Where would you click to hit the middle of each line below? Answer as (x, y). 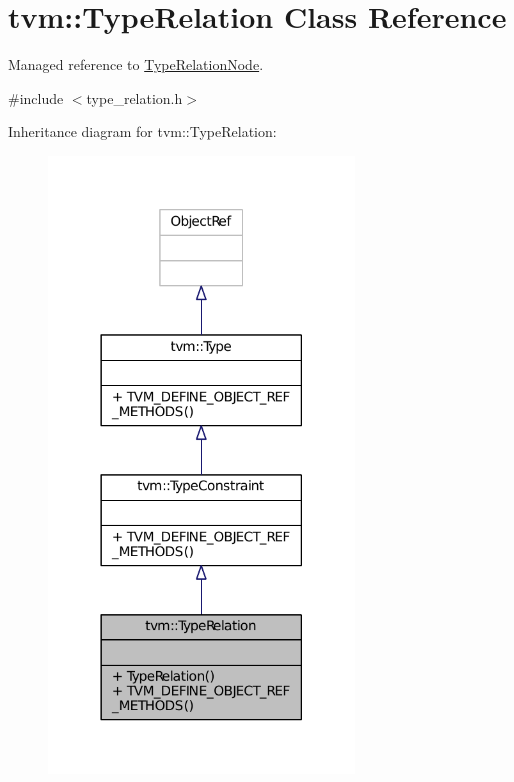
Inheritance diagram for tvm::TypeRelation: (142, 131)
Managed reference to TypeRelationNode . (136, 64)
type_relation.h (134, 97)
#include (36, 97)
